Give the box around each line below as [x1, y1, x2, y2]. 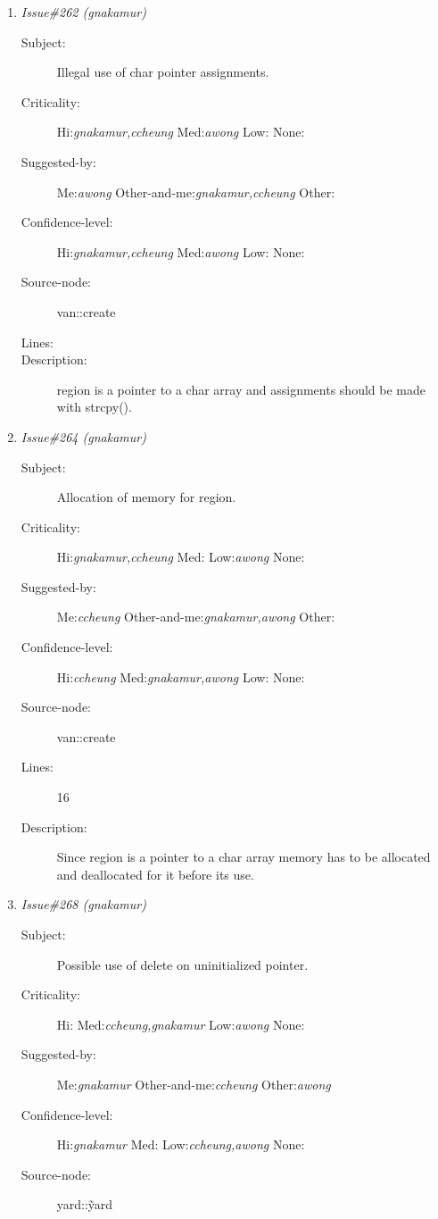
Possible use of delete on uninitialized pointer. [56, 955, 309, 973]
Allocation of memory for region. [56, 488, 236, 506]
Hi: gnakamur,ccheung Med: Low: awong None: [56, 547, 305, 566]
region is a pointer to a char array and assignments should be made [56, 380, 426, 398]
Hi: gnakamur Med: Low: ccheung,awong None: [56, 1135, 305, 1154]
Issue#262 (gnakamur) [21, 3, 146, 21]
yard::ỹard [56, 1195, 113, 1214]
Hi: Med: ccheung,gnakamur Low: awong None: [56, 1014, 305, 1033]
